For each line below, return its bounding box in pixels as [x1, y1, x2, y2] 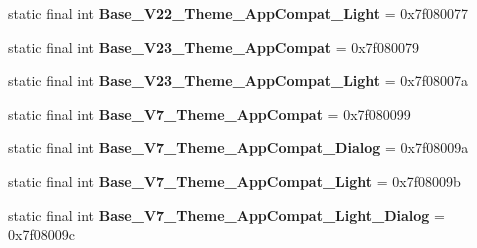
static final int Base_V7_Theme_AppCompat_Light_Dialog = [8, 204, 445, 225]
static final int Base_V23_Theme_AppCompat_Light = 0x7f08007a [8, 70, 469, 91]
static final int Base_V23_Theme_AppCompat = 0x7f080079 [8, 36, 419, 57]
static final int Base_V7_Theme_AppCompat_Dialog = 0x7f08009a [8, 137, 469, 158]
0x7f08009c [8, 224, 75, 245]
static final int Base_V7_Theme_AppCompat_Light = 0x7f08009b [8, 170, 461, 191]
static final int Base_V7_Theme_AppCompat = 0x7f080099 [8, 103, 411, 124]
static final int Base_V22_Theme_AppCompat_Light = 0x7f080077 [8, 3, 469, 23]
